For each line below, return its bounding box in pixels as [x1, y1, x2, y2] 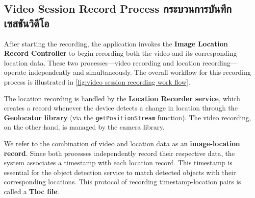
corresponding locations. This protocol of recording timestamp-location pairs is [4, 176, 241, 187]
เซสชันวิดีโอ [4, 15, 50, 30]
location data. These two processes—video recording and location [4, 57, 201, 67]
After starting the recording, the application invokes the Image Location [4, 38, 228, 48]
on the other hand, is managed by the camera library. [4, 122, 165, 132]
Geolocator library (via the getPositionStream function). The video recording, [4, 112, 252, 122]
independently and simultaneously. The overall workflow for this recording [28, 67, 251, 77]
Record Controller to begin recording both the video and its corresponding [4, 48, 237, 58]
